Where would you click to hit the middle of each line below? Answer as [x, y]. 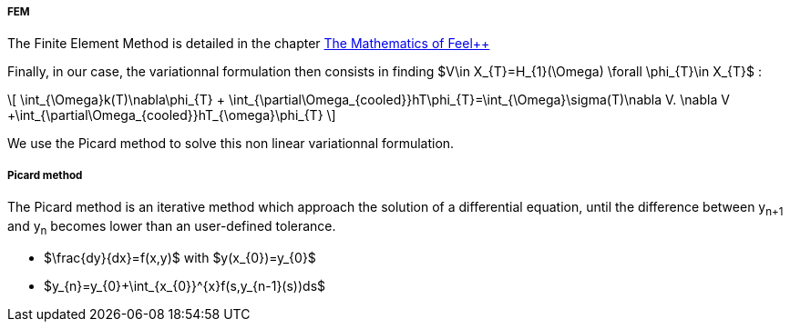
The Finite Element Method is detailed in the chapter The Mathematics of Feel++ [249, 44]
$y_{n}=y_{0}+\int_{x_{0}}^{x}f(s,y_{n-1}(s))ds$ [185, 285]
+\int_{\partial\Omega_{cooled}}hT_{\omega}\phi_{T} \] [172, 115]
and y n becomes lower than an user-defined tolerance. [172, 227]
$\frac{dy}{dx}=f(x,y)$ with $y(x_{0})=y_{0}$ [180, 257]
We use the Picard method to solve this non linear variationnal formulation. [231, 144]
